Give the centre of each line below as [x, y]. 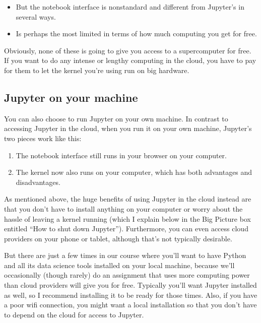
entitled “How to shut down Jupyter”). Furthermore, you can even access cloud [126, 229]
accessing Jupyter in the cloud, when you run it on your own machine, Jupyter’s [128, 128]
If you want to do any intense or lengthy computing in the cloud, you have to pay [130, 60]
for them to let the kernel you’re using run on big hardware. [97, 70]
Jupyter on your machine [71, 97]
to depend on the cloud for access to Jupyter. [74, 314]
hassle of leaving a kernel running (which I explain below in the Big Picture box [127, 218]
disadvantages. [38, 182]
